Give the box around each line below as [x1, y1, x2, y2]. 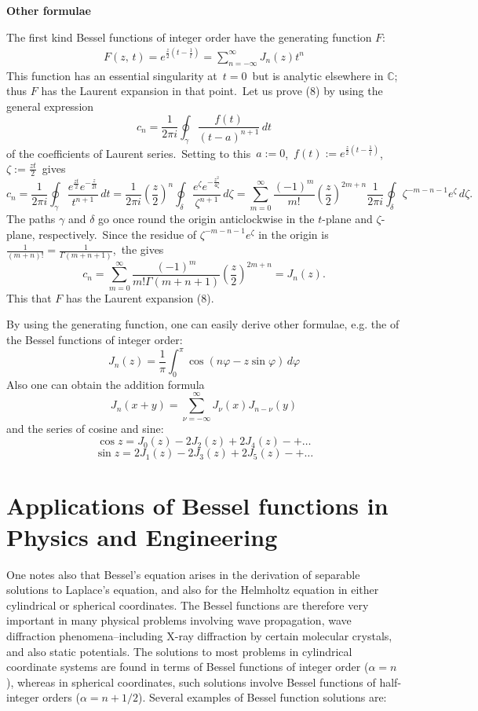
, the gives [112, 241, 164, 258]
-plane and [322, 211, 373, 227]
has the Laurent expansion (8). [65, 289, 214, 306]
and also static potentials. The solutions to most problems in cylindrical [6, 643, 352, 659]
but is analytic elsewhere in [252, 67, 384, 83]
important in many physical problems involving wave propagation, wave [6, 612, 352, 629]
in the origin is [258, 225, 329, 242]
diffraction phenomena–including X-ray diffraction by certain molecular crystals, [6, 627, 392, 643]
